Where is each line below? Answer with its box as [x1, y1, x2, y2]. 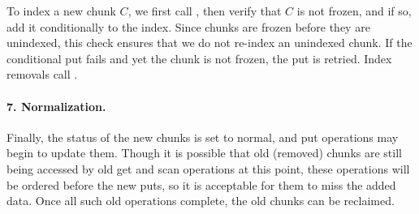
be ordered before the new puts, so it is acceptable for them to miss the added [6, 176, 396, 193]
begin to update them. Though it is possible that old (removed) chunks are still [6, 144, 402, 161]
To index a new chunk [6, 2, 116, 19]
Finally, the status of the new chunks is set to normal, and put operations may [6, 128, 399, 145]
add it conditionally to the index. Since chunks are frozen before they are [6, 18, 370, 35]
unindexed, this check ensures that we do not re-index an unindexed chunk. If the [6, 34, 413, 51]
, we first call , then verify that [127, 2, 282, 19]
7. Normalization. [6, 97, 106, 114]
